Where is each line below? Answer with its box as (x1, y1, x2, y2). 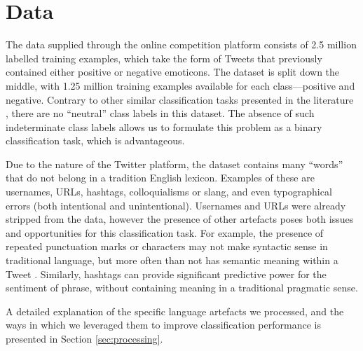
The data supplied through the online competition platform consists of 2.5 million (6, 37, 357, 52)
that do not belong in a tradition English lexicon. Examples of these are (6, 170, 315, 185)
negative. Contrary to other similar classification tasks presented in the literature (6, 92, 354, 106)
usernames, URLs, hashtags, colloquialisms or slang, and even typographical (6, 184, 332, 199)
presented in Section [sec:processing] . (6, 331, 163, 345)
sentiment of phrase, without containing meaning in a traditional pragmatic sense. (6, 280, 358, 295)
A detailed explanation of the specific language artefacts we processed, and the (6, 303, 344, 318)
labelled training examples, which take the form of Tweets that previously (6, 50, 322, 65)
